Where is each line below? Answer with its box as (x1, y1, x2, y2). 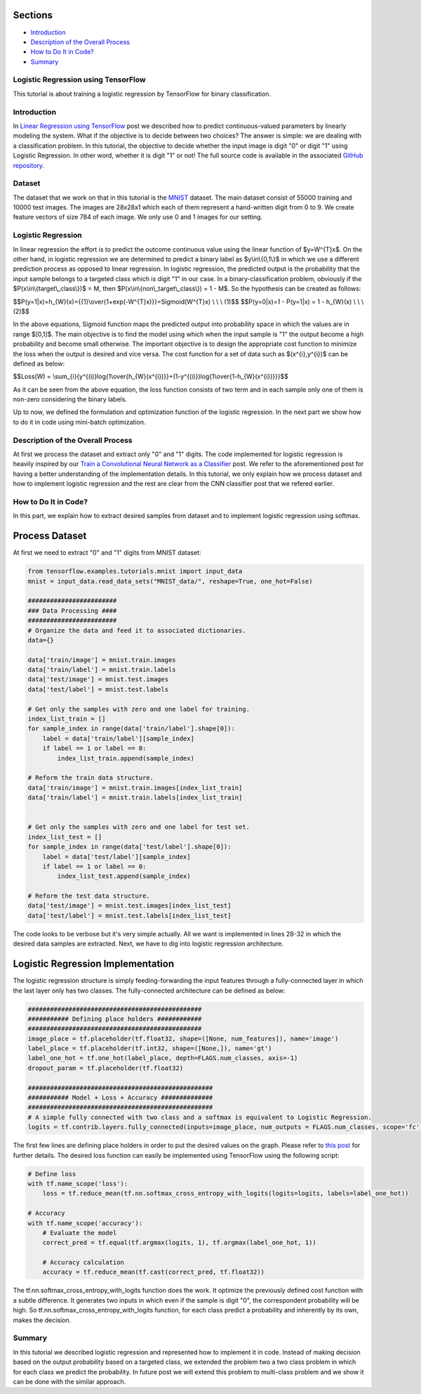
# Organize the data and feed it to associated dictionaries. (27, 626, 246, 634)
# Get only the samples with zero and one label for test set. (27, 823, 250, 831)
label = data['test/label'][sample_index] (42, 853, 191, 860)
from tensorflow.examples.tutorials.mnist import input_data (27, 567, 243, 576)
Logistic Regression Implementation (13, 958, 175, 970)
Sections (13, 9, 53, 21)
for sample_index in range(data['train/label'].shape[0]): (27, 725, 235, 733)
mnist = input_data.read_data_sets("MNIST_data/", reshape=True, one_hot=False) (27, 577, 313, 585)
